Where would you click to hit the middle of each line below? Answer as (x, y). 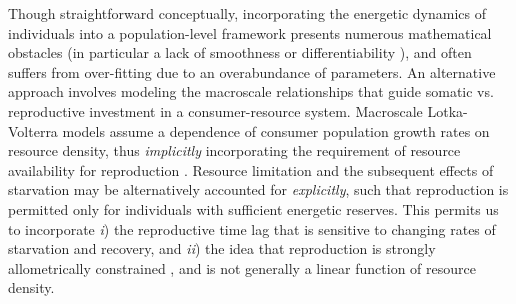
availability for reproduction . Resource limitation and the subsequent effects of (251, 169)
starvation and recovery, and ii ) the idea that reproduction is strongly (222, 248)
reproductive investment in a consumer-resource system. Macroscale (215, 110)
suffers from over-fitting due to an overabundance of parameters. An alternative (252, 71)
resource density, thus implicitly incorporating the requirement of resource (234, 150)
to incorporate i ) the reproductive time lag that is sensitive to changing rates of (252, 228)
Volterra (33, 130)
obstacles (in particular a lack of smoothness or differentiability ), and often (240, 52)
